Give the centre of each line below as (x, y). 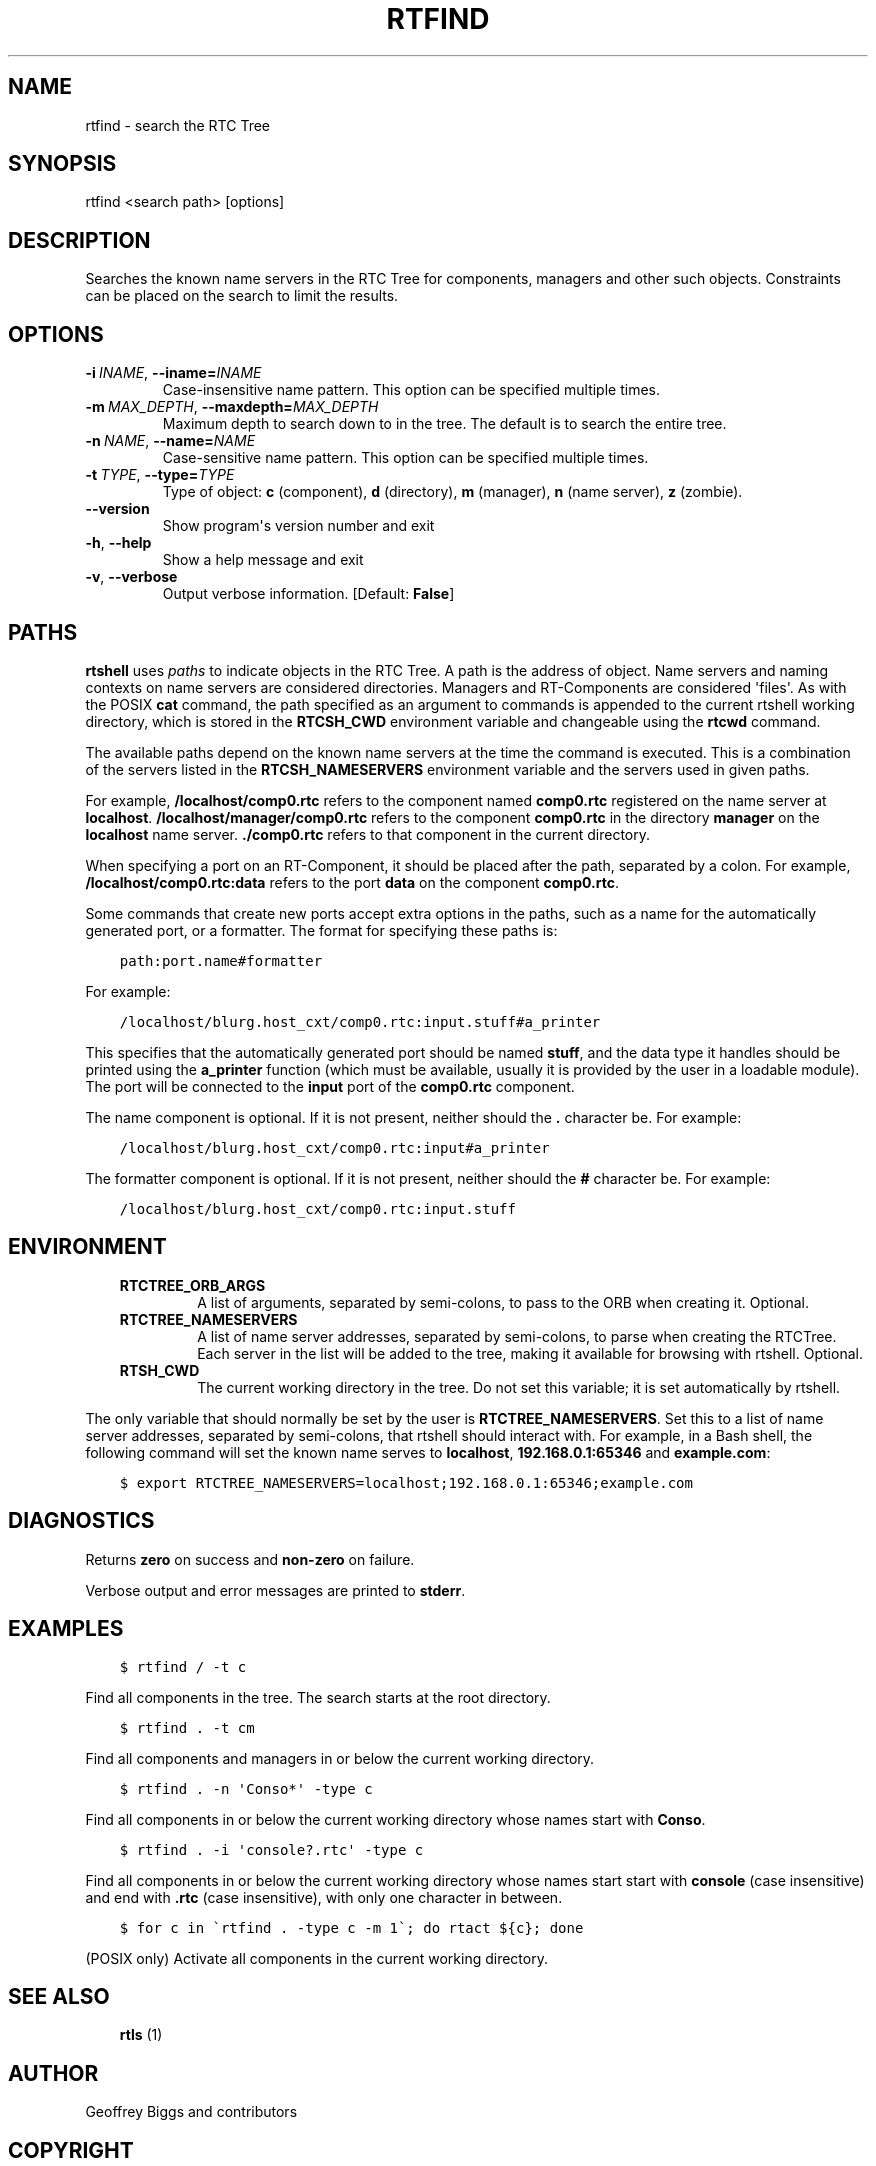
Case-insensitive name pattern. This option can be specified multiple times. (411, 390)
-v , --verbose (131, 577)
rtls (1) (141, 2035)
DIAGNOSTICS (81, 1521)
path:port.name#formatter (221, 960)
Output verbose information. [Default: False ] (308, 594)
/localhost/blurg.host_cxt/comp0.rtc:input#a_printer (334, 1147)
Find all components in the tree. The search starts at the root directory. (318, 1697)
